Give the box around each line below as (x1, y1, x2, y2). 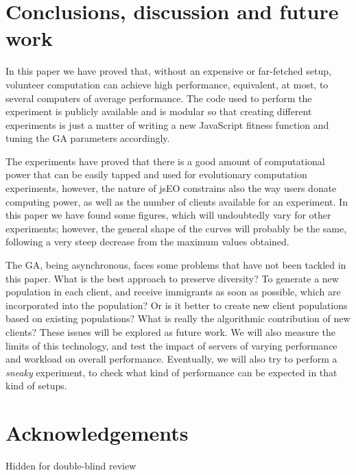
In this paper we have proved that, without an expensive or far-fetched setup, (5, 64, 331, 78)
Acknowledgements (5, 419, 189, 447)
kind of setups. (5, 378, 67, 393)
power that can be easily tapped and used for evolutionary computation (5, 167, 307, 182)
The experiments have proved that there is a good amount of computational (5, 154, 325, 168)
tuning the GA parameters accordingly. (5, 131, 170, 145)
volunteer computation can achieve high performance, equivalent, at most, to (5, 77, 329, 91)
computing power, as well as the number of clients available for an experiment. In (5, 194, 348, 208)
